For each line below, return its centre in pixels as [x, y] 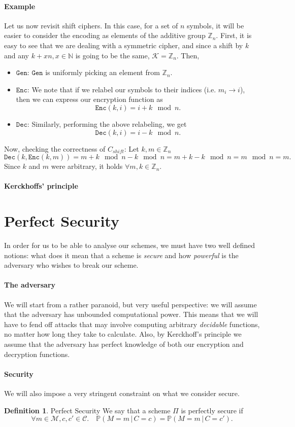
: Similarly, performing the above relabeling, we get [107, 123]
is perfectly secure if [212, 410]
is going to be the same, [112, 55]
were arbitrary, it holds [87, 166]
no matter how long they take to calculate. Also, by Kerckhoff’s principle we [123, 334]
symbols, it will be [215, 25]
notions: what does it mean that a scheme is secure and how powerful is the [121, 255]
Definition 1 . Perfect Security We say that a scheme [87, 410]
